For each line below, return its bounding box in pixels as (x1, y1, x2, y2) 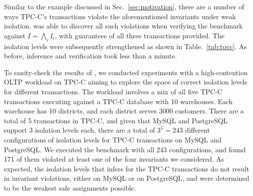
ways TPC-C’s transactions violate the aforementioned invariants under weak (4, 11, 236, 21)
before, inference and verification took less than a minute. (4, 51, 177, 61)
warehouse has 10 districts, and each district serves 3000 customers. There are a (4, 106, 244, 116)
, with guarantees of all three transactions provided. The (54, 30, 225, 40)
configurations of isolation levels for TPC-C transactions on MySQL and (4, 134, 222, 144)
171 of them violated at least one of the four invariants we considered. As (4, 154, 224, 164)
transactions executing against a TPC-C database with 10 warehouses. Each (4, 96, 233, 106)
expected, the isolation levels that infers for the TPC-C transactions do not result (4, 163, 250, 173)
